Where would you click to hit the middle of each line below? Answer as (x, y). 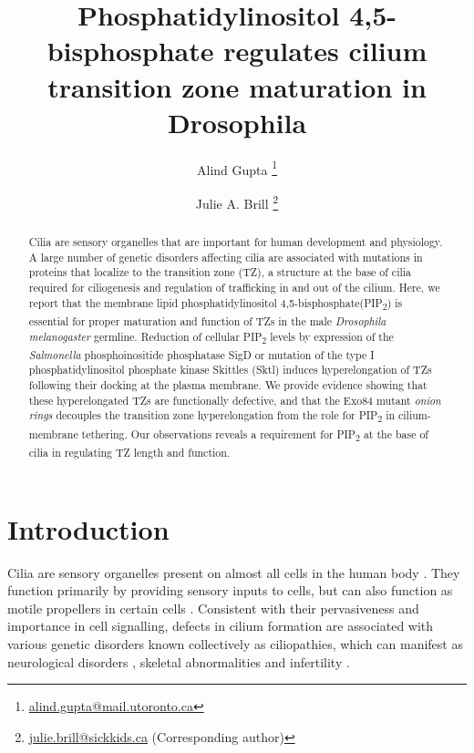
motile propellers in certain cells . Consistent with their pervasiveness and (213, 608)
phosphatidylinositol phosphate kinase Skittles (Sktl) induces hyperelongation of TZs (230, 370)
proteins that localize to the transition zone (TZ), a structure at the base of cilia (220, 272)
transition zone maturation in (237, 86)
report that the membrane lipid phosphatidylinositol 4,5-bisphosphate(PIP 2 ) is (216, 304)
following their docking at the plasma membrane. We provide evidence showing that (228, 385)
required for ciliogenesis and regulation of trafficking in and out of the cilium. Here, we (234, 287)
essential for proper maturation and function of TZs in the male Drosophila (207, 320)
